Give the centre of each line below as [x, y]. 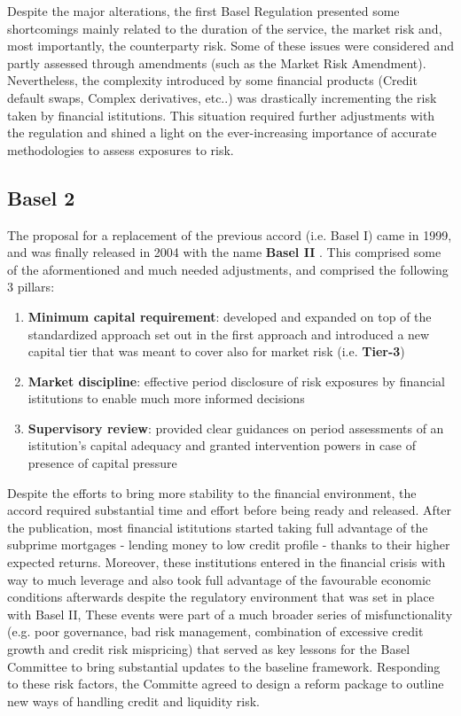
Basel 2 [41, 197]
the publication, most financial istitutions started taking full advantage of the [218, 527]
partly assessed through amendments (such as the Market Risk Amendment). [217, 62]
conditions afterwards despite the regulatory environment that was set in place [221, 597]
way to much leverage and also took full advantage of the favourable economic [219, 579]
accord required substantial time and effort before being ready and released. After [230, 510]
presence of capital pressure [102, 463]
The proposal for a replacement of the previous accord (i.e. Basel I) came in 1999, [230, 234]
